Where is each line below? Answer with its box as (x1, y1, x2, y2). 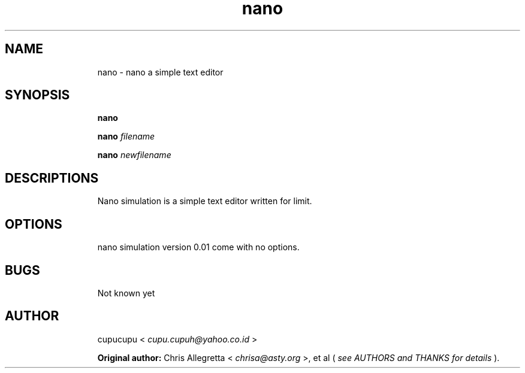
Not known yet (97, 287, 155, 298)
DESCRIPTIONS (5, 170, 99, 186)
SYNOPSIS (5, 87, 70, 103)
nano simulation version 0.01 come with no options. (97, 242, 300, 253)
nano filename (97, 131, 155, 142)
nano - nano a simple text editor (97, 66, 224, 77)
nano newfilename (97, 150, 171, 160)
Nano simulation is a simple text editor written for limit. (97, 196, 312, 207)
